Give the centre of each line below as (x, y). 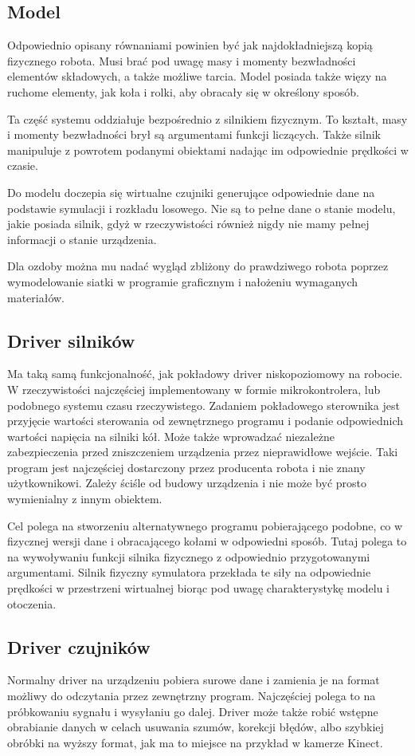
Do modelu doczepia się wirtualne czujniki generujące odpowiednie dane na (191, 192)
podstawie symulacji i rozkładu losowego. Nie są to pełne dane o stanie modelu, (202, 208)
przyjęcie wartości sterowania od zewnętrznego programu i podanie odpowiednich (205, 421)
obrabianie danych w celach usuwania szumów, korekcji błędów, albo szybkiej (196, 727)
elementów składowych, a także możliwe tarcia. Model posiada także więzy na (197, 76)
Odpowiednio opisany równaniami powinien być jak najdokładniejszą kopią (190, 45)
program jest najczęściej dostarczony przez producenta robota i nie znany (186, 467)
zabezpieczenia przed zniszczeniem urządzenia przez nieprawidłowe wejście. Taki (203, 452)
